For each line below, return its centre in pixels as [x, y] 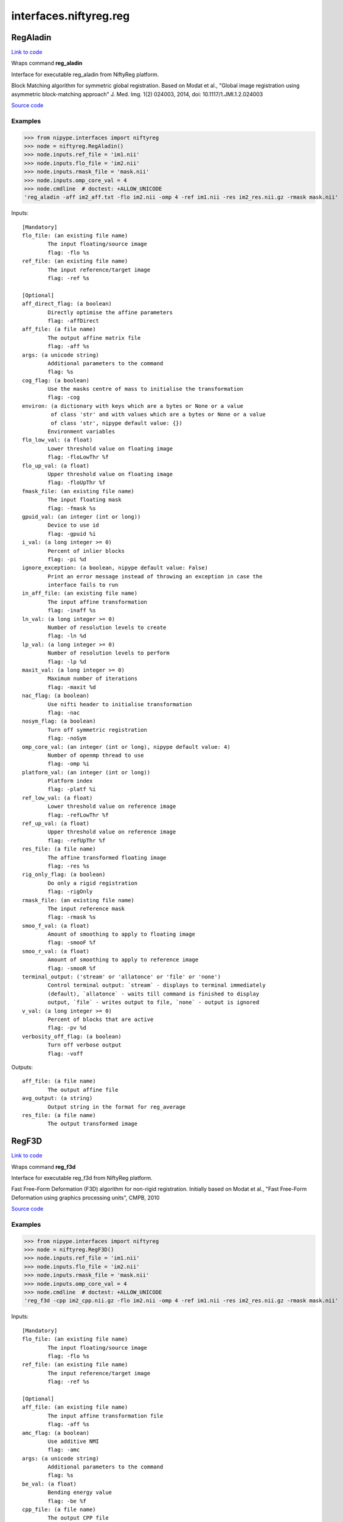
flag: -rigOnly [70, 892]
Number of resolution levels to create [107, 628]
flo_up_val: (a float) [56, 465]
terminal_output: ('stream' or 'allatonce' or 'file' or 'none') [122, 977]
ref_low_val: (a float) [57, 798]
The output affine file [83, 1089]
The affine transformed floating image [107, 857]
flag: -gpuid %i [72, 534]
